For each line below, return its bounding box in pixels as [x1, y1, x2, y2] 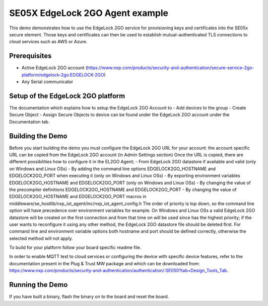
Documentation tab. [9, 118, 50, 124]
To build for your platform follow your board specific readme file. [9, 244, 141, 251]
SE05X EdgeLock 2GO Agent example [9, 7, 169, 18]
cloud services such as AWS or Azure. [9, 39, 88, 45]
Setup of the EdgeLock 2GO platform [9, 92, 125, 100]
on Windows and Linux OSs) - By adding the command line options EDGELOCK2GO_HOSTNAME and [9, 166, 216, 172]
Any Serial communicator [21, 79, 73, 85]
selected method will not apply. [9, 235, 73, 241]
